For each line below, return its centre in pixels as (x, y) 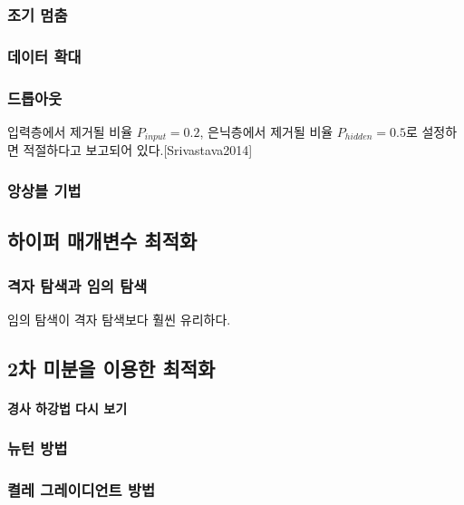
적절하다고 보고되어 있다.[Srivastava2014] (138, 150)
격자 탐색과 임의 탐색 (77, 285)
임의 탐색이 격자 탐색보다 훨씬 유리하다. (119, 319)
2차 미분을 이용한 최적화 (111, 368)
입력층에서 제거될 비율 (70, 131)
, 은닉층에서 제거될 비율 (266, 131)
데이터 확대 (44, 56)
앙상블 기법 (44, 190)
